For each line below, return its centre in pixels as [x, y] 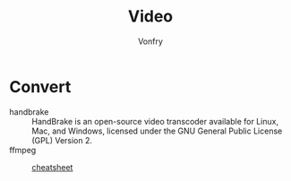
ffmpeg [23, 150]
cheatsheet [52, 167]
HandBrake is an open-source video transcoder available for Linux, [155, 121]
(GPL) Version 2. [62, 140]
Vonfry [150, 41]
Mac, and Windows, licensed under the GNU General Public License [157, 131]
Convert [40, 86]
